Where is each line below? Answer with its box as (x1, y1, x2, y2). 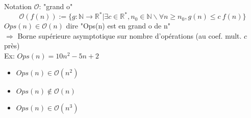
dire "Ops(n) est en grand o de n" (66, 20, 170, 31)
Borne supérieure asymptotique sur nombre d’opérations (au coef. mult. (17, 30, 242, 41)
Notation (4, 1, 32, 11)
